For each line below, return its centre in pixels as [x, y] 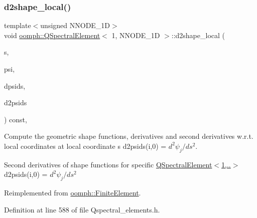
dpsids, [15, 85]
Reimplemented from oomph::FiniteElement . [73, 193]
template [18, 25]
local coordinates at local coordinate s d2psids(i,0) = [85, 146]
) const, [16, 119]
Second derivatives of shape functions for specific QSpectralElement [108, 164]
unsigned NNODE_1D [75, 25]
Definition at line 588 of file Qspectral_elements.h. [82, 209]
